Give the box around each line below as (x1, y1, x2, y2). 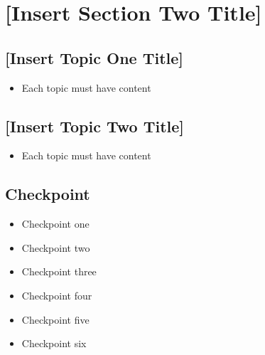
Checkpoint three (21, 264, 97, 279)
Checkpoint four (21, 287, 92, 302)
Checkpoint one (21, 216, 90, 231)
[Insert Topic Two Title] (5, 115, 185, 137)
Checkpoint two (21, 240, 90, 255)
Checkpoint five (21, 312, 90, 327)
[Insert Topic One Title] (5, 46, 184, 68)
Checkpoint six (21, 336, 87, 351)
